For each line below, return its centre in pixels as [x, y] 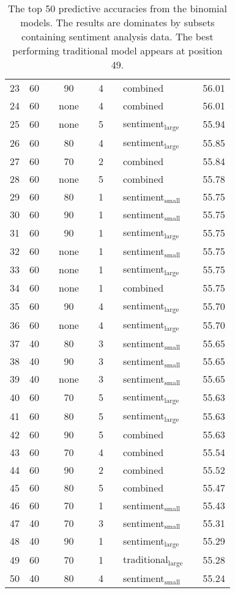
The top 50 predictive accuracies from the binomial [117, 8]
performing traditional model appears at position [117, 50]
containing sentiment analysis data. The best [117, 36]
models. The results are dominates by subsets [117, 22]
